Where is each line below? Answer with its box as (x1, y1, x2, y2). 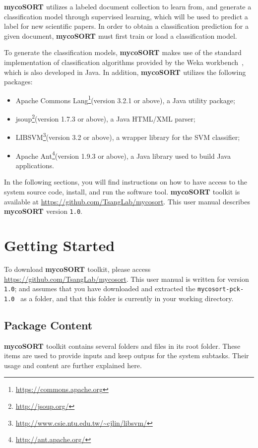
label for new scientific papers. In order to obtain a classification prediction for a (4, 21, 249, 31)
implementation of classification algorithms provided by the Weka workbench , (4, 57, 244, 67)
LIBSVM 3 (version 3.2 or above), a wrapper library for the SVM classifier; (15, 130, 240, 142)
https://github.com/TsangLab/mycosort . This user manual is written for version (4, 273, 249, 284)
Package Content (4, 317, 93, 332)
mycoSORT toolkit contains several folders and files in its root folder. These (4, 340, 241, 351)
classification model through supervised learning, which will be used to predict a (4, 11, 248, 21)
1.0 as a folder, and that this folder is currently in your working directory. (4, 293, 234, 303)
